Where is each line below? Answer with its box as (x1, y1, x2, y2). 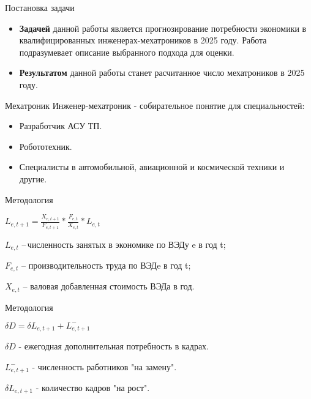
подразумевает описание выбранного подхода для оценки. (19, 45, 234, 58)
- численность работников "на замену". (32, 360, 177, 373)
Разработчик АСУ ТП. (19, 119, 102, 132)
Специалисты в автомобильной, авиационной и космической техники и (19, 160, 285, 173)
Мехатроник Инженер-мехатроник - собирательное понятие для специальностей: (5, 99, 305, 111)
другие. (19, 172, 47, 185)
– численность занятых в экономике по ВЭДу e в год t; (21, 237, 226, 250)
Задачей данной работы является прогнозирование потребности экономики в (19, 21, 307, 34)
